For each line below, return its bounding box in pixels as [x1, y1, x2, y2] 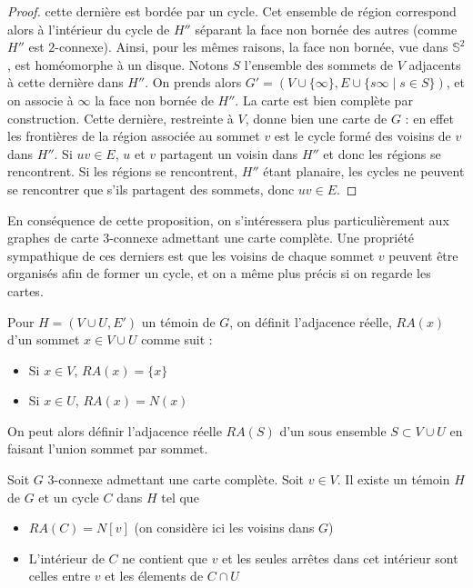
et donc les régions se [323, 144, 441, 163]
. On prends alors [145, 73, 242, 92]
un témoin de [141, 312, 216, 331]
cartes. [7, 281, 44, 300]
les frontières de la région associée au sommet [7, 126, 260, 145]
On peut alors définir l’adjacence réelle [7, 421, 222, 440]
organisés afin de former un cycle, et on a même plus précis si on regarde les [7, 264, 431, 283]
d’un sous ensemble [279, 421, 387, 440]
